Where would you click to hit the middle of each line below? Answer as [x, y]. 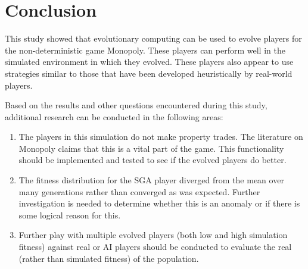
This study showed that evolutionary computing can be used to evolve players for [153, 38]
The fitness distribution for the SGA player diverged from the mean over [151, 180]
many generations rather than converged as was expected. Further [139, 191]
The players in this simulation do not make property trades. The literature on [161, 137]
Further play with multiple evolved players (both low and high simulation [153, 235]
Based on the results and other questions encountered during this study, [136, 105]
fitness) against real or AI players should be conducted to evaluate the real [155, 247]
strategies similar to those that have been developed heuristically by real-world [149, 73]
